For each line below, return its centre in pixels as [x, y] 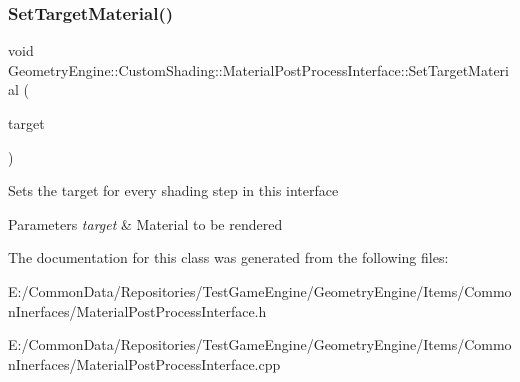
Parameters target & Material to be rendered [145, 223]
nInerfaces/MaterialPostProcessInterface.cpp [144, 363]
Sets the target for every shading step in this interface [173, 190]
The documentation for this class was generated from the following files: [228, 257]
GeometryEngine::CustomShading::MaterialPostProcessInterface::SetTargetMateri [259, 69]
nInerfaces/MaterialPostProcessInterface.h [137, 310]
